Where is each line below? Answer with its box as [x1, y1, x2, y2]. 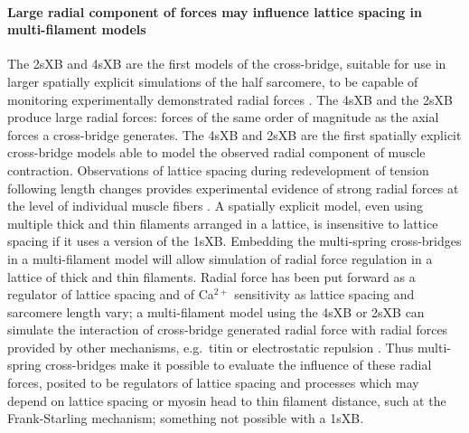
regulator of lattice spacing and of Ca [7, 285, 214, 304]
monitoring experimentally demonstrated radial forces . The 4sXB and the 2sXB [7, 89, 453, 108]
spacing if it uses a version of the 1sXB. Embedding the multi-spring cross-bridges [7, 231, 462, 250]
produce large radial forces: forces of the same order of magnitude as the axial [7, 108, 439, 127]
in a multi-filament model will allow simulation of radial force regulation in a [7, 249, 433, 268]
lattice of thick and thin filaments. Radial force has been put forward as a [7, 267, 416, 286]
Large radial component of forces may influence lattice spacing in [7, 2, 423, 21]
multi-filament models [7, 20, 146, 39]
